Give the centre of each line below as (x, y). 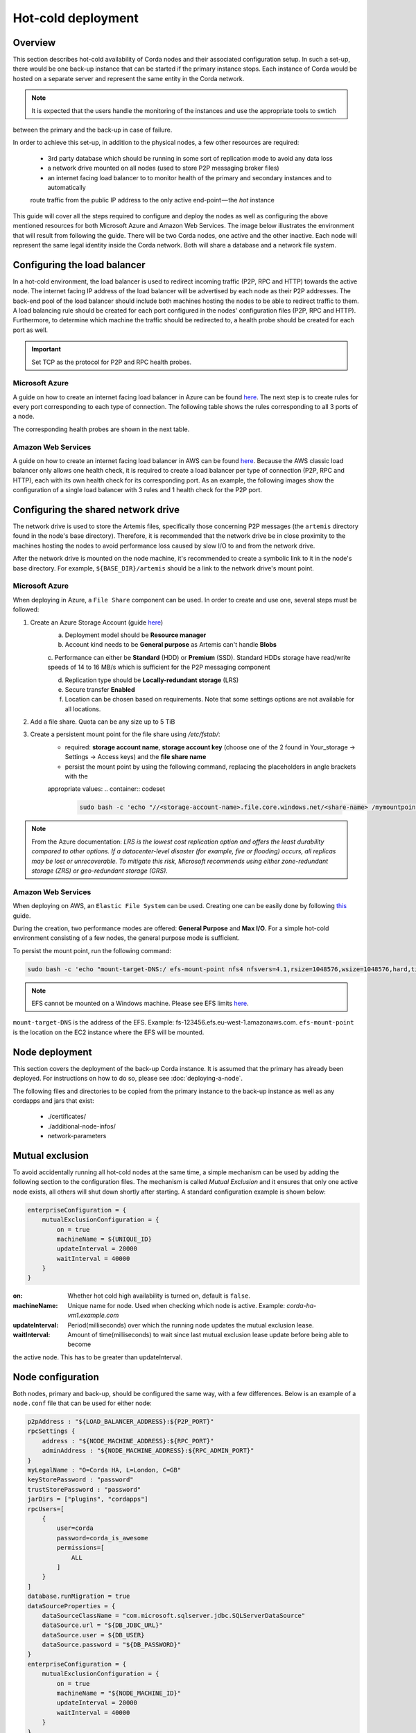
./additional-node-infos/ (81, 1126)
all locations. (83, 709)
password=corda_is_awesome (102, 1538)
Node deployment (52, 1052)
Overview (34, 43)
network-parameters (77, 1136)
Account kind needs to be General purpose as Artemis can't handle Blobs (171, 645)
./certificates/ (67, 1117)
